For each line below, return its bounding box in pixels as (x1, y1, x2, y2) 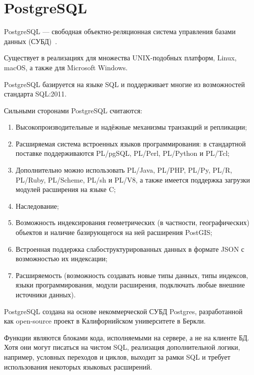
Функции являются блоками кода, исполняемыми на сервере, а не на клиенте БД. (4, 332, 250, 342)
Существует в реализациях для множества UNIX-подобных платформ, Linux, (4, 52, 237, 63)
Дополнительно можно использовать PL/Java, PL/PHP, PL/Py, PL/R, (15, 165, 232, 175)
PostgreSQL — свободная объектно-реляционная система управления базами (4, 26, 236, 37)
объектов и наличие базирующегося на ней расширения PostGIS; (15, 227, 212, 237)
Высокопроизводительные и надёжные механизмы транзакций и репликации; (15, 122, 247, 132)
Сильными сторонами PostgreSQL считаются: (4, 105, 142, 115)
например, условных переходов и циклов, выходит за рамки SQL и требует (4, 351, 231, 362)
